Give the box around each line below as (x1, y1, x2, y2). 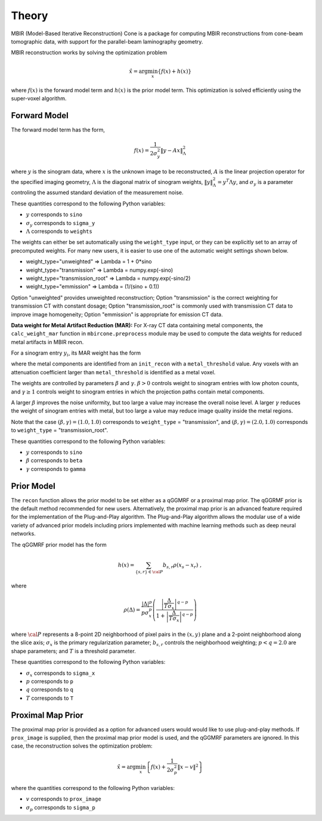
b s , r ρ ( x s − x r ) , (162, 561, 202, 570)
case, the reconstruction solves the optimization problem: (11, 742, 153, 749)
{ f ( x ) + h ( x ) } (157, 67, 192, 75)
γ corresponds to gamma (26, 465, 86, 472)
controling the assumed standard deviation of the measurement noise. (11, 189, 184, 196)
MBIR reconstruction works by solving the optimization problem (11, 49, 168, 56)
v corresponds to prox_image (26, 795, 101, 802)
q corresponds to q (26, 686, 74, 693)
